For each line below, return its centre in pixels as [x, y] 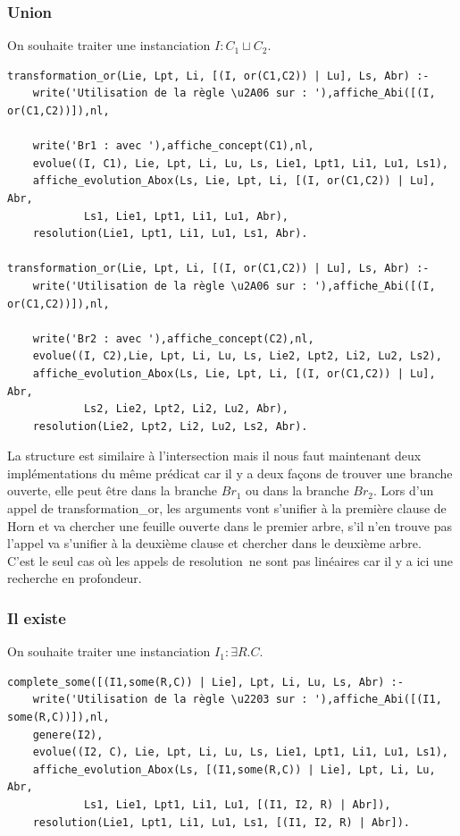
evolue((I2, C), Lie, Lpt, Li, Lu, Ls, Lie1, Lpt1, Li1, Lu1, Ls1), [240, 752]
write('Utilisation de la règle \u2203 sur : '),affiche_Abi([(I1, [237, 700]
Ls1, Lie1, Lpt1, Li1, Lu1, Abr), [186, 216]
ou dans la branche [297, 490]
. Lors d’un [404, 490]
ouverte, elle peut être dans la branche [113, 490]
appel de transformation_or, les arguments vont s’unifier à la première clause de [227, 508]
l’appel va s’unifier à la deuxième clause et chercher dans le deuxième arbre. [214, 543]
